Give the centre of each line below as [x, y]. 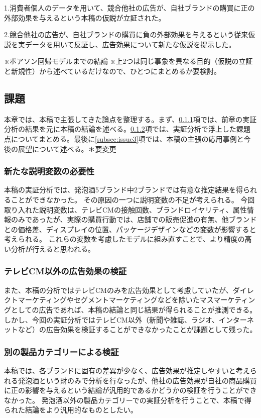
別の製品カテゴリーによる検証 [61, 351]
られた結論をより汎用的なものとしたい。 [71, 410]
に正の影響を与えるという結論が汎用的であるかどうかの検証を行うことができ [130, 390]
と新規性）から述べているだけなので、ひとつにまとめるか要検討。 [112, 71]
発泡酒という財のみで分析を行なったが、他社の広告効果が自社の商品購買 [137, 380]
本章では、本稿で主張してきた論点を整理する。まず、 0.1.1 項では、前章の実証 [130, 119]
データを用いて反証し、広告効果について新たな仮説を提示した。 [130, 44]
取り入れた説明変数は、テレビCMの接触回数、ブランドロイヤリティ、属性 [125, 209]
